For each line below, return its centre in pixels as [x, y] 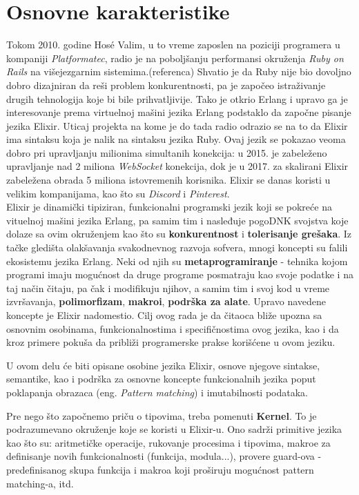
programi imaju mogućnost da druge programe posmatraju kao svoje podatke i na [180, 274]
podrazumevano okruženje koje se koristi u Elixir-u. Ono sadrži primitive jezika [174, 429]
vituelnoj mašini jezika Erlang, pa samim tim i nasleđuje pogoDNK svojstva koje [177, 220]
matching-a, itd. [40, 483]
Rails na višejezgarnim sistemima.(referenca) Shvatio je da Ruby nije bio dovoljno [179, 71]
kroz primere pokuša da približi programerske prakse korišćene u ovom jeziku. [171, 342]
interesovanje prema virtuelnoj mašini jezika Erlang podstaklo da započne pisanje [179, 112]
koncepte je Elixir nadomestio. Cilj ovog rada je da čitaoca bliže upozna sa [164, 315]
